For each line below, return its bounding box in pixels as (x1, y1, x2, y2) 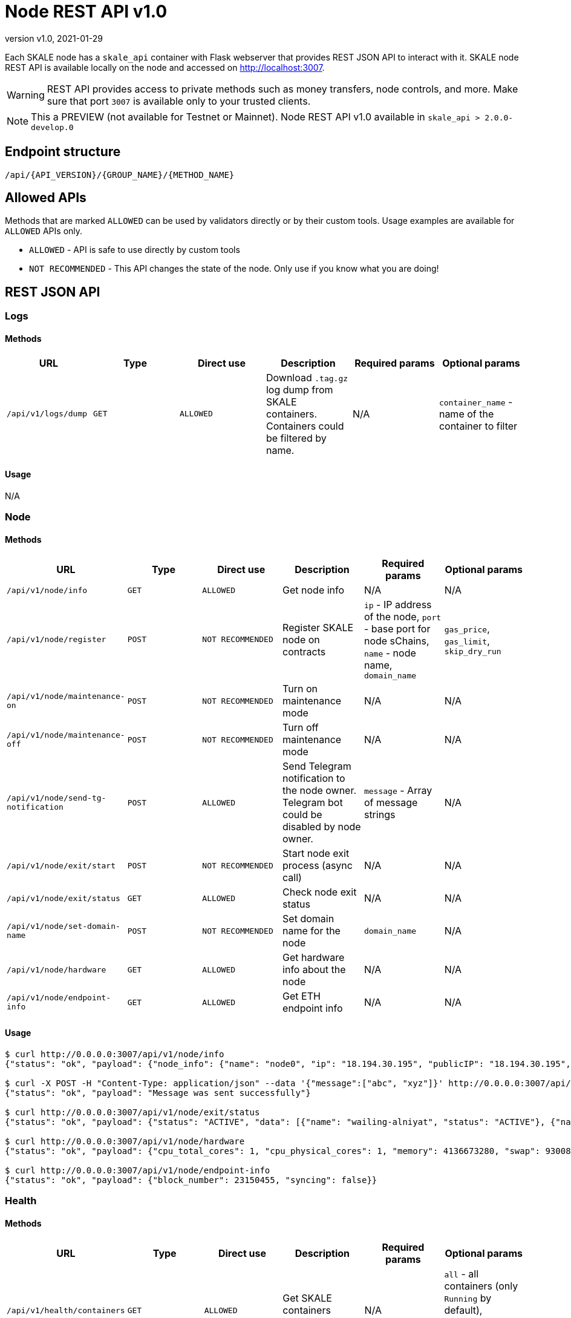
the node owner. (282, 784, 357, 797)
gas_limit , (444, 635, 490, 648)
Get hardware (282, 951, 345, 964)
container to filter (439, 419, 518, 432)
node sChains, (364, 635, 429, 648)
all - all (444, 1268, 479, 1280)
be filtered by (266, 431, 327, 444)
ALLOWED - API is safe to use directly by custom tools (29, 244, 240, 255)
